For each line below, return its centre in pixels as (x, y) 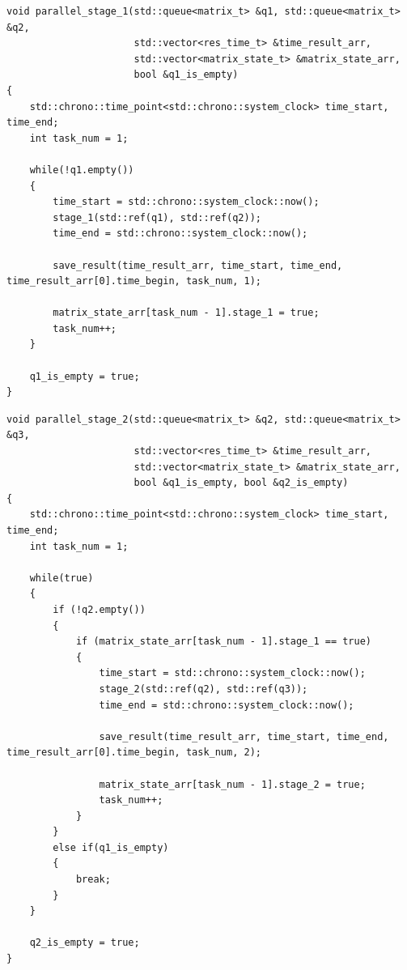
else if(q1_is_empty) (111, 847)
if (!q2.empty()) (99, 609)
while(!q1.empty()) (82, 170)
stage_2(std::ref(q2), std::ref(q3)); (203, 689)
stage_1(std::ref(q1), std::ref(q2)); (157, 217)
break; (93, 880)
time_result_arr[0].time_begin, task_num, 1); (134, 281)
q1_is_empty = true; (85, 376)
